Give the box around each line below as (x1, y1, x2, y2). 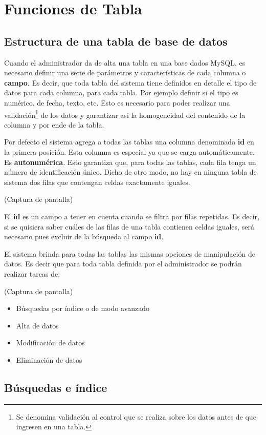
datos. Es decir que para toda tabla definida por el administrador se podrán (4, 258, 242, 269)
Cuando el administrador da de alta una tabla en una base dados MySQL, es (4, 57, 246, 68)
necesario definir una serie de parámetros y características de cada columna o (4, 67, 246, 78)
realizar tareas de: (4, 268, 60, 279)
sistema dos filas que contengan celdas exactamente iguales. (4, 176, 190, 187)
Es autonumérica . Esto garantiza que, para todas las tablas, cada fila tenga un (4, 156, 256, 167)
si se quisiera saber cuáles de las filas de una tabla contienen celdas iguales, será (4, 221, 254, 232)
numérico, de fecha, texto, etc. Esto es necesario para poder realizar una (4, 97, 230, 108)
